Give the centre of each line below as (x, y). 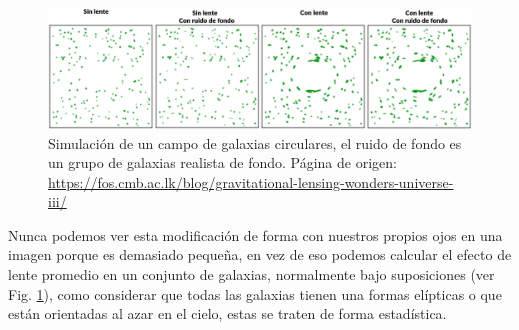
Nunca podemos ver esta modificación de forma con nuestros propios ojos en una (255, 234)
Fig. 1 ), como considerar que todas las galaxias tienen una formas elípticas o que (255, 293)
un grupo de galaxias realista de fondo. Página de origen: (222, 162)
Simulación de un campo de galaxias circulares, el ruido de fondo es (255, 142)
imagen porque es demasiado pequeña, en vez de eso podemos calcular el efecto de (260, 254)
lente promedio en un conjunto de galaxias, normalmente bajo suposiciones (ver (251, 274)
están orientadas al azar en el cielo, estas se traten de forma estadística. (227, 313)
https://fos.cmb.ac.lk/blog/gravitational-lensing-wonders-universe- (251, 181)
